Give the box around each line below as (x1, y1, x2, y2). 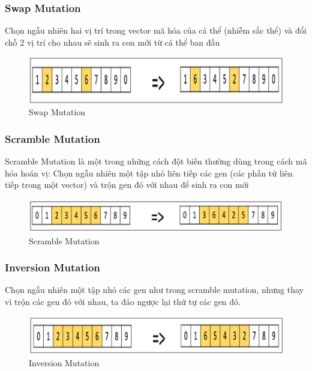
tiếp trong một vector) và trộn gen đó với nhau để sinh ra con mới (5, 178, 249, 191)
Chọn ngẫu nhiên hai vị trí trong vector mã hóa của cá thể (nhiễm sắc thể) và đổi (5, 24, 307, 37)
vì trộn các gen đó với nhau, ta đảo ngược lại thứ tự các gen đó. (5, 295, 241, 307)
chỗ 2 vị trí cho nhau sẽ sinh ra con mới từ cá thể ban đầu (5, 35, 220, 48)
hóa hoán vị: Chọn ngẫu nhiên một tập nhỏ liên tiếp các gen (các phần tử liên (5, 166, 293, 179)
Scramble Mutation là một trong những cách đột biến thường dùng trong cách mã (5, 155, 307, 167)
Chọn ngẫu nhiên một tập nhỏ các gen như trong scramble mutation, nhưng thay (5, 283, 304, 296)
